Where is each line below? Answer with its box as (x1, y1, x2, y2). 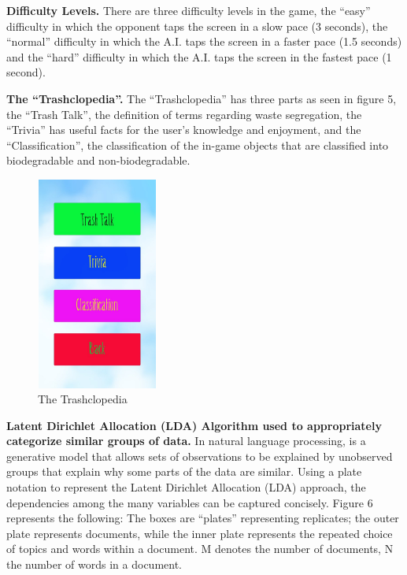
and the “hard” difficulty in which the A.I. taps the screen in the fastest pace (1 (6, 48, 392, 65)
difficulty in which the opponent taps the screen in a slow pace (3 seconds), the (6, 17, 388, 34)
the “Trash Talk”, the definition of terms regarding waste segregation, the (6, 106, 362, 122)
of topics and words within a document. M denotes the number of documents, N (6, 540, 394, 557)
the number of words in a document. (6, 556, 182, 573)
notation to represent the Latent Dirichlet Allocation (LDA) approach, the (6, 479, 366, 495)
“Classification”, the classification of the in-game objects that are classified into (6, 136, 389, 153)
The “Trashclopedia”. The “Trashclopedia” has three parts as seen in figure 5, (6, 90, 397, 106)
